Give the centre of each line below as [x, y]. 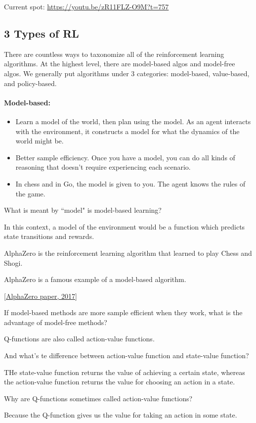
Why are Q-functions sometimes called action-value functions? [98, 398]
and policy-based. [30, 83]
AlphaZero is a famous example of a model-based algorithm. [95, 279]
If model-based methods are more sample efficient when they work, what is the [123, 312]
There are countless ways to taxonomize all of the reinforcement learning [114, 54]
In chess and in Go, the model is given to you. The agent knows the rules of [130, 183]
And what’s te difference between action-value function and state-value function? [127, 355]
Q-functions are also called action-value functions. [79, 339]
